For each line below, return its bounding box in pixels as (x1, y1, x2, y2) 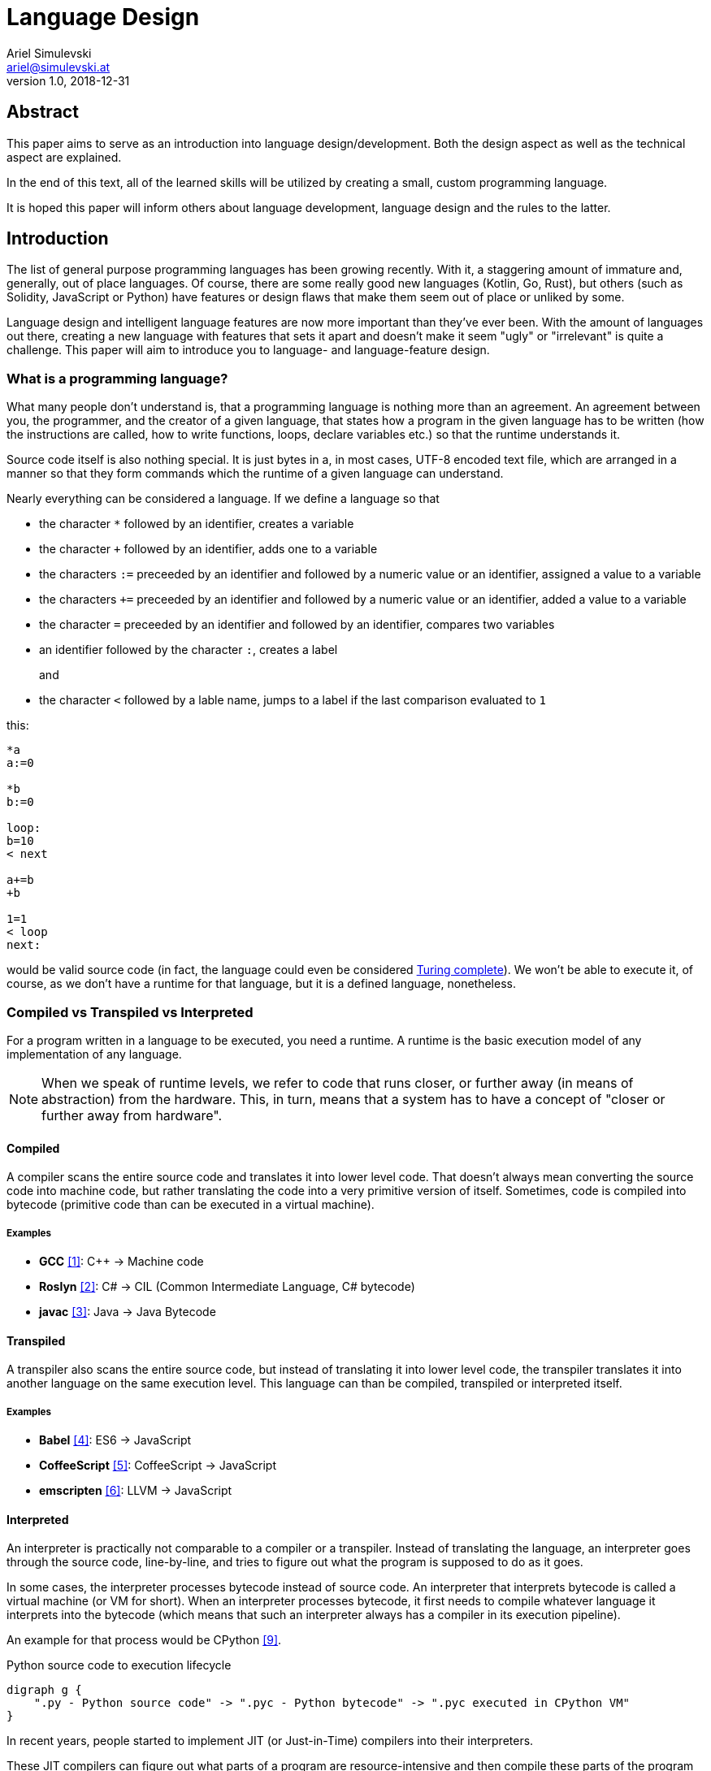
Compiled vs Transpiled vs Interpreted (7, 1003, 254, 1020)
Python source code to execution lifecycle (7, 1658, 232, 1673)
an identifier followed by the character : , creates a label (39, 643, 338, 657)
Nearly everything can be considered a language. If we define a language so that (7, 491, 440, 506)
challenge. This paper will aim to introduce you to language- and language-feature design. (7, 343, 490, 357)
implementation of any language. (7, 1046, 182, 1061)
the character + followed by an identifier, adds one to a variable (39, 542, 378, 556)
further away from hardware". (41, 1106, 223, 1124)
